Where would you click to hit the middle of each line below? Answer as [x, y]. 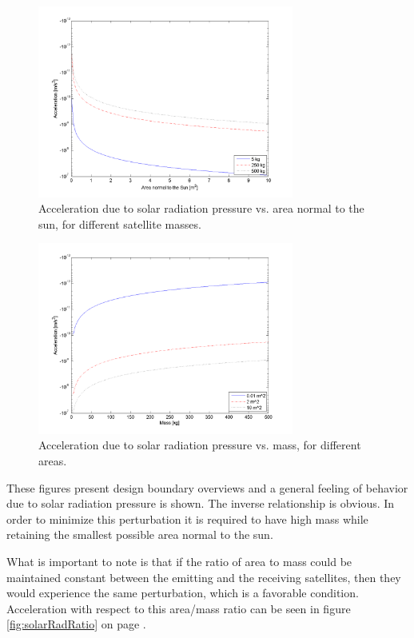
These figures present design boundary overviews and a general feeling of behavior [207, 487]
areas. [53, 460]
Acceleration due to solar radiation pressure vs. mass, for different [200, 445]
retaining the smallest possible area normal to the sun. [140, 534]
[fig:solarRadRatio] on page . [76, 624]
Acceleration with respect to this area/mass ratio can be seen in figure [179, 608]
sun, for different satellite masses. [120, 223]
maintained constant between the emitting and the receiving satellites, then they [204, 577]
